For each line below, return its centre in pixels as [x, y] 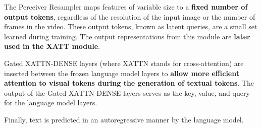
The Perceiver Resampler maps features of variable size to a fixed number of [126, 7]
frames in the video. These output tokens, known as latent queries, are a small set [131, 26]
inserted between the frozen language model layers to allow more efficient [122, 73]
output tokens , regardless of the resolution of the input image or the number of [130, 16]
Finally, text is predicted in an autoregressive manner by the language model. [124, 119]
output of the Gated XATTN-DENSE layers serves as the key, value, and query [127, 92]
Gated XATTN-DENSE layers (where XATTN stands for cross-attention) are [124, 63]
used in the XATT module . [52, 46]
